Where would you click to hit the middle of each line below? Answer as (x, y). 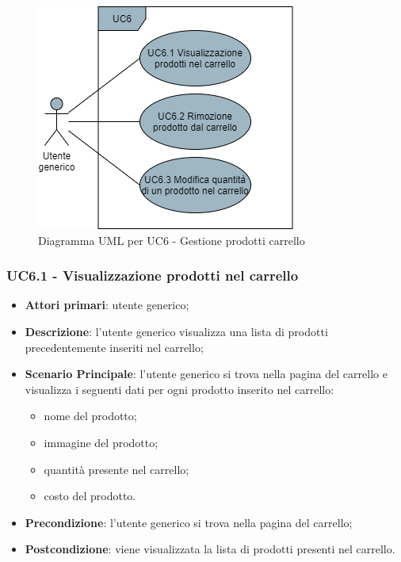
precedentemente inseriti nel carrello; (114, 347)
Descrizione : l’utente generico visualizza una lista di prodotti (176, 331)
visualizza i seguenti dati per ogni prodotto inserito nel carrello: (179, 389)
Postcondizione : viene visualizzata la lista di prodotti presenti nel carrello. (210, 549)
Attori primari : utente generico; (107, 305)
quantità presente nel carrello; (116, 469)
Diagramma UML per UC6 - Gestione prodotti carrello (172, 240)
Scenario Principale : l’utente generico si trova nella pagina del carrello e (206, 374)
